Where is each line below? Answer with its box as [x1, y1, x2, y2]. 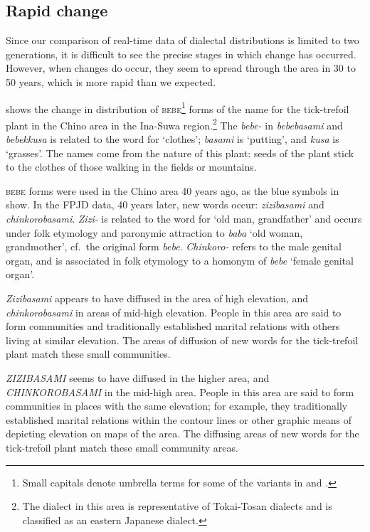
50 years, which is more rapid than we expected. [6, 74, 216, 89]
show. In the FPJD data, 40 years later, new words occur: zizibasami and [6, 197, 324, 212]
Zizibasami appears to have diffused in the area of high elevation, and [6, 291, 309, 306]
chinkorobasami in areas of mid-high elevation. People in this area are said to [6, 304, 342, 319]
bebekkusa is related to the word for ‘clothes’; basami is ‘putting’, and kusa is [6, 132, 339, 147]
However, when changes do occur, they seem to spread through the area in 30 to [6, 60, 356, 75]
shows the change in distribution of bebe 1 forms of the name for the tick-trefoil [6, 99, 349, 116]
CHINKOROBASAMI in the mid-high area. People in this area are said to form [6, 384, 354, 399]
